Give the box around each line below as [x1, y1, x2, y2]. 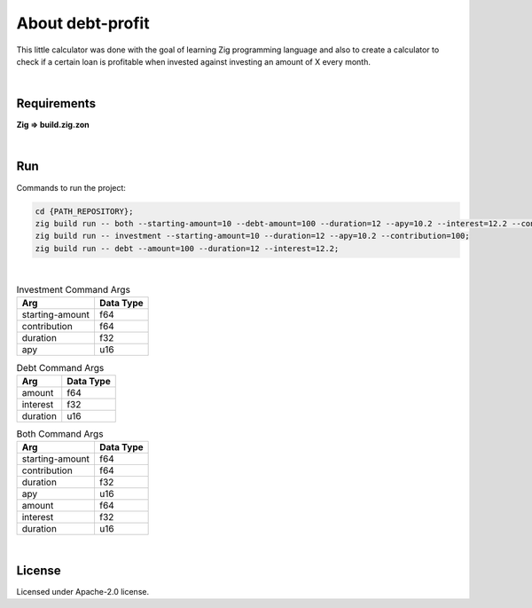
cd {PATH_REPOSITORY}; [35, 206, 134, 217]
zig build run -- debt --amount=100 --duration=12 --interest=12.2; [35, 243, 340, 253]
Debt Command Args [16, 361, 105, 374]
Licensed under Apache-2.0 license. [16, 587, 150, 597]
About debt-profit [16, 13, 150, 33]
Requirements [16, 96, 97, 111]
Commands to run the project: [16, 182, 126, 193]
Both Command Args [16, 428, 104, 439]
